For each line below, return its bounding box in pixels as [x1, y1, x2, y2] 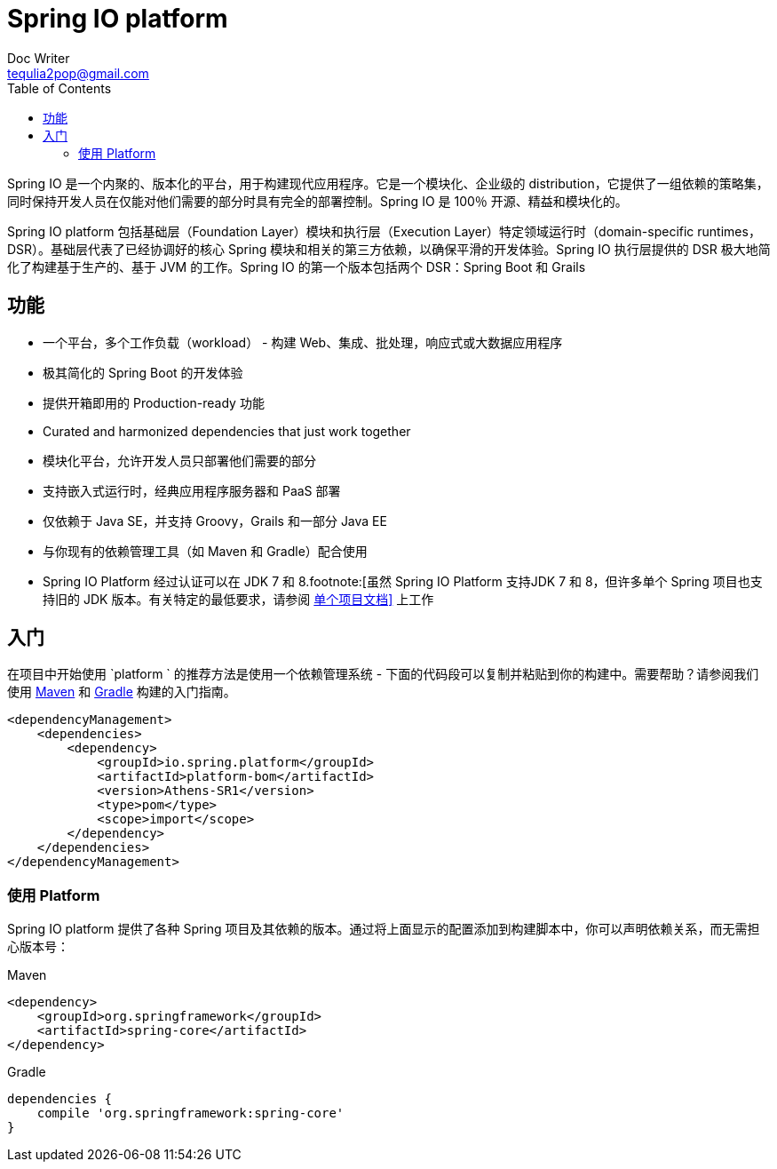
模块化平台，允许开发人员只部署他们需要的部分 [43, 452, 316, 468]
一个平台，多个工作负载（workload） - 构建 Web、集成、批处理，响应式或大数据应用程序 [43, 334, 563, 350]
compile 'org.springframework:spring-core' [36, 1106, 345, 1121]
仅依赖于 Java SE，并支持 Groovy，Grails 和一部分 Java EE [43, 513, 387, 529]
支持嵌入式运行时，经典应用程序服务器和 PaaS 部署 [43, 482, 341, 498]
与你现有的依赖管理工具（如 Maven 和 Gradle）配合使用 [43, 543, 368, 559]
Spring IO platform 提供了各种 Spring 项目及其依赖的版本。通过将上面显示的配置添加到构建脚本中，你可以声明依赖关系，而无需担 [7, 921, 760, 937]
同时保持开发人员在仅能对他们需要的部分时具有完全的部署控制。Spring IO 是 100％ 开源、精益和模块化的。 [7, 193, 628, 209]
